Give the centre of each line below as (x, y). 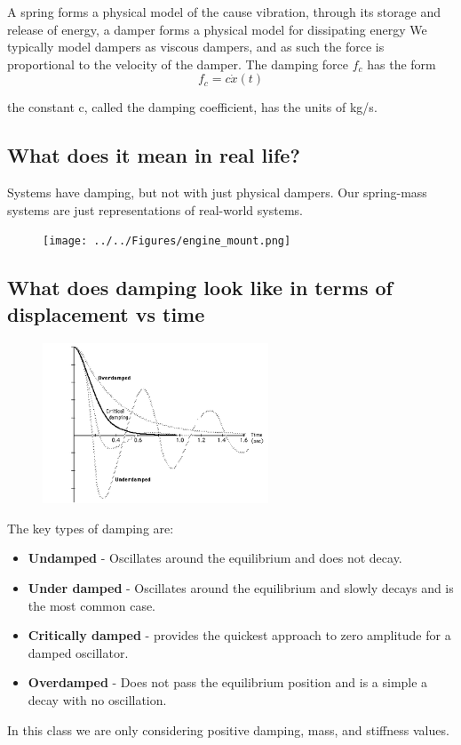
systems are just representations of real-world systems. (155, 209)
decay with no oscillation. (97, 699)
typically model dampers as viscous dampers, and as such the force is (196, 47)
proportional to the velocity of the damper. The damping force (178, 64)
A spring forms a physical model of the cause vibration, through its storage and (224, 12)
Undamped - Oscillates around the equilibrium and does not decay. (215, 558)
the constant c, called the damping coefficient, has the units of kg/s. (192, 107)
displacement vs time (106, 313)
